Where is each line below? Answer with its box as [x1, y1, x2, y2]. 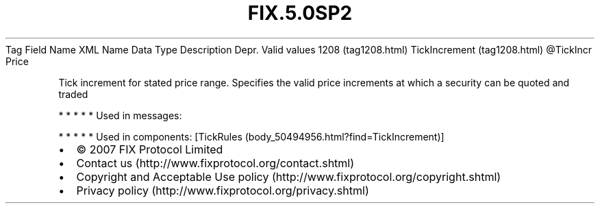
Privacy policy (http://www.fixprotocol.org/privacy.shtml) [76, 183, 369, 197]
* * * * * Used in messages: [58, 109, 182, 121]
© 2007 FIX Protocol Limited [76, 142, 223, 156]
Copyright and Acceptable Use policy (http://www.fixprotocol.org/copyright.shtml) [76, 169, 501, 184]
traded [58, 88, 88, 100]
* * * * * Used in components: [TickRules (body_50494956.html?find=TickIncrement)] [58, 130, 445, 143]
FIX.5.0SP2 [247, 1, 353, 25]
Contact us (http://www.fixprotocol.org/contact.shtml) [76, 156, 355, 170]
